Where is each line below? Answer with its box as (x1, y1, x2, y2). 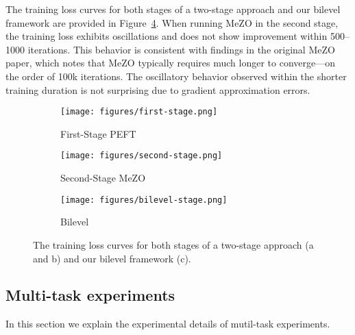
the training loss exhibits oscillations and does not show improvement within (5, 29, 328, 43)
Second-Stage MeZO (60, 171, 146, 185)
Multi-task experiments (5, 284, 175, 306)
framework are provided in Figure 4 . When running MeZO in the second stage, (5, 15, 339, 29)
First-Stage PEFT (60, 126, 136, 140)
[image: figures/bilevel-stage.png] (60, 195, 228, 205)
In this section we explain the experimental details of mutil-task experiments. (5, 317, 330, 331)
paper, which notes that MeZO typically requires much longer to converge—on (5, 55, 336, 70)
